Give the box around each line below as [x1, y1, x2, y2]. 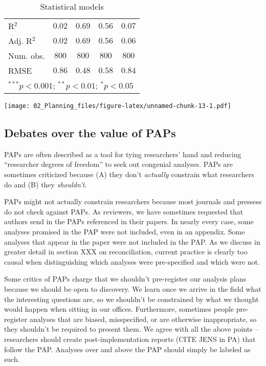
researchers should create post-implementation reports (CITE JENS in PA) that [4, 333, 256, 344]
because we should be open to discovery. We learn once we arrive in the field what [4, 283, 261, 294]
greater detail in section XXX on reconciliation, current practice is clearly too [4, 246, 248, 257]
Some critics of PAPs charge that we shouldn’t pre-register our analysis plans [4, 273, 247, 284]
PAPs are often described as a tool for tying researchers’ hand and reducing [4, 148, 241, 159]
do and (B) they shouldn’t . [4, 179, 87, 189]
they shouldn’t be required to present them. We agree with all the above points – [4, 324, 259, 334]
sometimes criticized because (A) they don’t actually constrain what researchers [4, 169, 254, 180]
